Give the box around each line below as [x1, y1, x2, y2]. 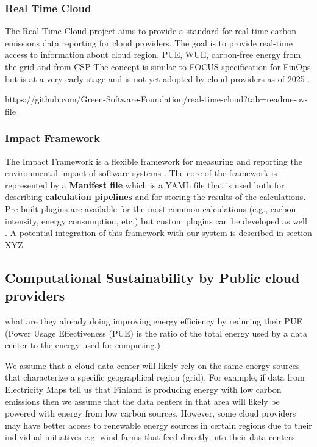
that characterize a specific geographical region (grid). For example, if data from [5, 371, 305, 384]
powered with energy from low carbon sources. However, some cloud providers [5, 407, 296, 420]
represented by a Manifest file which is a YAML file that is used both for [5, 178, 285, 191]
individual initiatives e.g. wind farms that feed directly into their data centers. [5, 431, 297, 443]
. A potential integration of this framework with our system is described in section [5, 226, 312, 239]
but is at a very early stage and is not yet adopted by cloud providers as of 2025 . [5, 72, 310, 85]
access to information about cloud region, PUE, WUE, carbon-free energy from [5, 48, 301, 61]
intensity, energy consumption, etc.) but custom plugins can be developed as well [5, 214, 307, 227]
